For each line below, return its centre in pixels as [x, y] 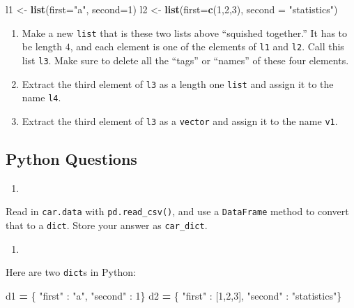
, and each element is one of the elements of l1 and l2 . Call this [207, 46]
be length [42, 46]
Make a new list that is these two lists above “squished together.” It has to [185, 32]
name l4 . [41, 97]
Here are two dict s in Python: [71, 272]
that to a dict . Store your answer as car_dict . [107, 225]
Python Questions [71, 158]
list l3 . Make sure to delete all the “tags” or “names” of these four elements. [185, 60]
